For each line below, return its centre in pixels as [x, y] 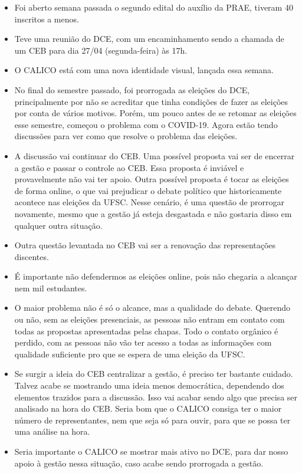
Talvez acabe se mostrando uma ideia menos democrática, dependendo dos [149, 385]
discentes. [32, 256]
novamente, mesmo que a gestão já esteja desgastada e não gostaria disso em [153, 213]
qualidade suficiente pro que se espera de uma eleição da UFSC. [130, 354]
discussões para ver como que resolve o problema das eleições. [126, 136]
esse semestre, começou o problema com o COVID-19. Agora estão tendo [146, 124]
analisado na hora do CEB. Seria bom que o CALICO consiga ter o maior [148, 408]
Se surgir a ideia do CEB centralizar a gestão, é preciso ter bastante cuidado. [154, 374]
